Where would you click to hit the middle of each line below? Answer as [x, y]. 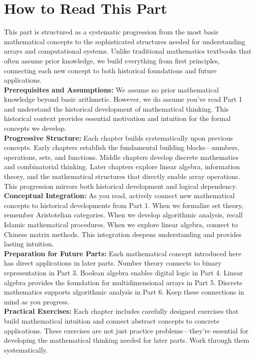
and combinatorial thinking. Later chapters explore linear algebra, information [122, 166]
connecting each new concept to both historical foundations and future [110, 70]
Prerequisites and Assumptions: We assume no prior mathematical [112, 89]
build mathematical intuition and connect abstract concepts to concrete [112, 320]
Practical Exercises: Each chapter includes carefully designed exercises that [121, 311]
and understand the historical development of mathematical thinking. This [116, 108]
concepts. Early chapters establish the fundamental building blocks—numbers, [122, 147]
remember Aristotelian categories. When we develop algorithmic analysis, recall [123, 215]
